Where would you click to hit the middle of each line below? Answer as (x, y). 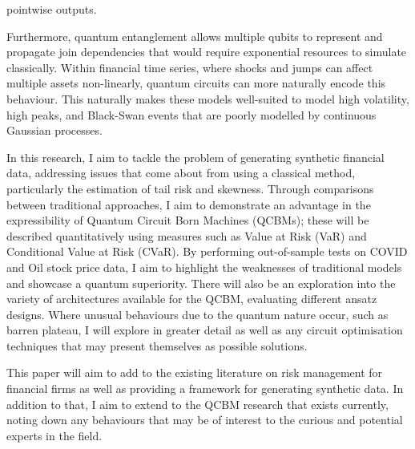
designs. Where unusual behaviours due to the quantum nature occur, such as (197, 314)
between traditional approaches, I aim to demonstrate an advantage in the (189, 204)
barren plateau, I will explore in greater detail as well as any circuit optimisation (205, 330)
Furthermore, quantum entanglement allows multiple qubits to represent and (195, 36)
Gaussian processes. (54, 130)
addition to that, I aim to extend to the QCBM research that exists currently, (197, 404)
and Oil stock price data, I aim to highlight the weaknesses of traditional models (204, 267)
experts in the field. (54, 435)
